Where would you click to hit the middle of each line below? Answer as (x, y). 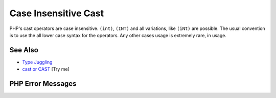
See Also (24, 50)
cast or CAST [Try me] (46, 69)
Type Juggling (37, 62)
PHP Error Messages (43, 84)
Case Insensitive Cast (57, 13)
